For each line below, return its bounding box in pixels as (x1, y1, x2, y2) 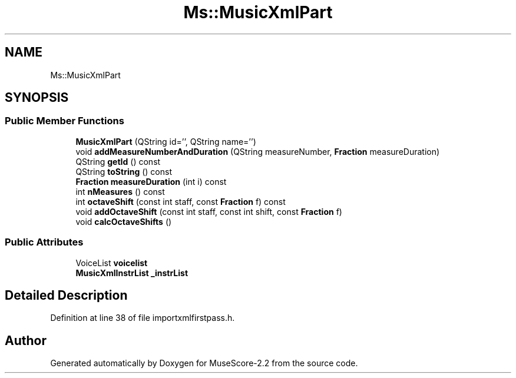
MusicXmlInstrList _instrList (75, 267, 188, 278)
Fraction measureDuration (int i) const (75, 176, 227, 187)
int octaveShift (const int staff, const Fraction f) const (75, 196, 286, 207)
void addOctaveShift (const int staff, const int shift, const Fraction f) (75, 206, 342, 217)
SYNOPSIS (5, 90, 69, 105)
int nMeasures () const (75, 186, 165, 197)
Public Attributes (5, 236, 84, 248)
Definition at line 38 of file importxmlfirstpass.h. (50, 313, 235, 323)
